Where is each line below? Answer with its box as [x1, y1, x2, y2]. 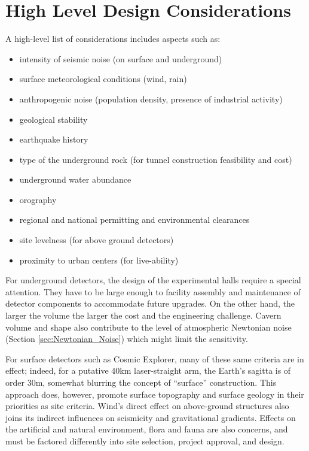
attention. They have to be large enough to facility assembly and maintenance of [5, 285, 301, 298]
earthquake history [19, 133, 88, 146]
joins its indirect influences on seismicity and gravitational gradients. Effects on [5, 411, 296, 423]
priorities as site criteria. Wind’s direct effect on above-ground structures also [5, 399, 289, 412]
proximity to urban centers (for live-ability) [19, 253, 179, 266]
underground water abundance [19, 173, 131, 186]
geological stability [19, 113, 88, 125]
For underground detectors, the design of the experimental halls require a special [5, 274, 301, 286]
